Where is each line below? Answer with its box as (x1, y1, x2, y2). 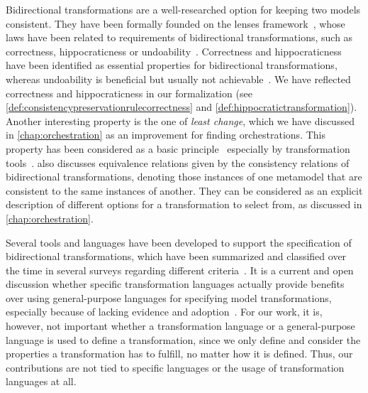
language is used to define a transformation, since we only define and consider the (6, 332, 361, 347)
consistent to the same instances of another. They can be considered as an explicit (6, 183, 363, 198)
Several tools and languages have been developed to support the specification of (6, 235, 352, 249)
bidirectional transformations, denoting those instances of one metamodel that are (6, 169, 362, 184)
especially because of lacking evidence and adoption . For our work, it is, (6, 304, 323, 319)
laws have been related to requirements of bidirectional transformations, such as (6, 30, 353, 45)
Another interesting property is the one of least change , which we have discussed (6, 113, 355, 128)
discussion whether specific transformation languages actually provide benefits (6, 276, 345, 291)
